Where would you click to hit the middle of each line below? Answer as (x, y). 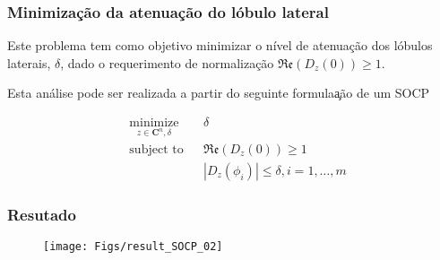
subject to (156, 149)
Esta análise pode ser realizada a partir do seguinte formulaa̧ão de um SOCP (219, 93)
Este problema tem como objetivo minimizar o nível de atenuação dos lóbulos (220, 45)
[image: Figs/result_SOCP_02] (133, 247)
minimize (154, 123)
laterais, (29, 62)
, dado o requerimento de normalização (167, 62)
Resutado (42, 214)
